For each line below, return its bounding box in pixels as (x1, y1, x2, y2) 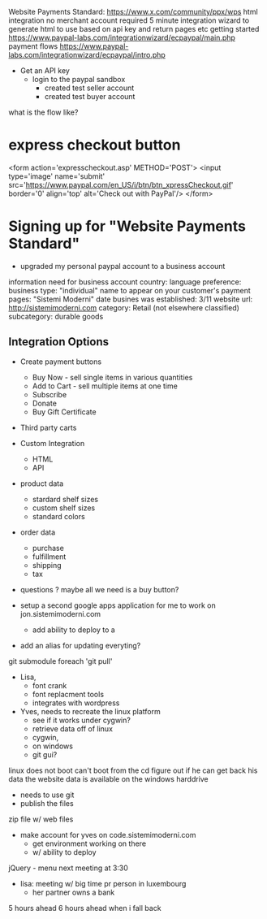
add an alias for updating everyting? (19, 640, 141, 650)
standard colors (32, 511, 85, 521)
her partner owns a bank (32, 887, 115, 897)
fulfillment (32, 552, 67, 561)
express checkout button (8, 136, 181, 154)
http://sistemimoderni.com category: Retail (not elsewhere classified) (8, 302, 239, 312)
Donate (32, 398, 57, 408)
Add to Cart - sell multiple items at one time (32, 381, 179, 391)
